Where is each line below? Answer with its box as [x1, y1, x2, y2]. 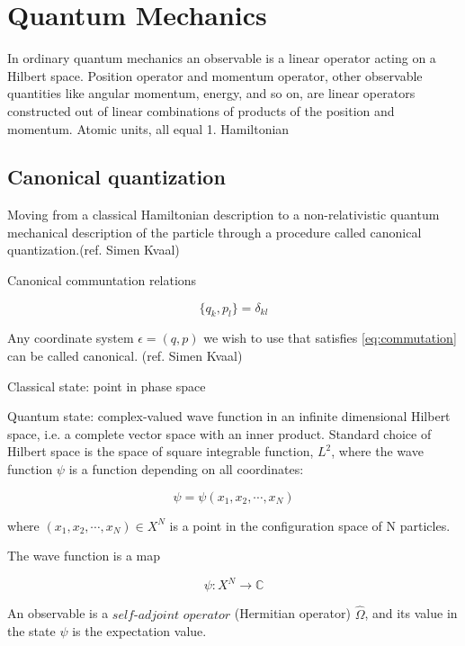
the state [7, 622, 56, 641]
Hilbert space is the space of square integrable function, [7, 442, 314, 461]
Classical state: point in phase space [7, 376, 206, 395]
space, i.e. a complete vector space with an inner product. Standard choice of [7, 424, 432, 443]
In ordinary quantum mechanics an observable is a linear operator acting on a [7, 49, 436, 67]
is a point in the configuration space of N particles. [169, 516, 451, 534]
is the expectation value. [72, 622, 207, 641]
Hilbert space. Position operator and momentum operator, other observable [7, 66, 423, 85]
